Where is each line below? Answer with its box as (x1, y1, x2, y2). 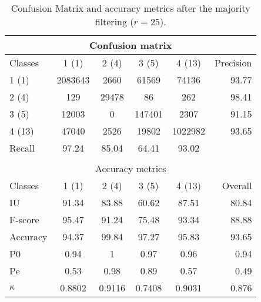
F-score (9, 213, 39, 226)
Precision (214, 56, 252, 69)
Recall (9, 141, 35, 155)
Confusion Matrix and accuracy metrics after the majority (11, 1, 250, 15)
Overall (222, 179, 252, 192)
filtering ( (95, 15, 134, 28)
